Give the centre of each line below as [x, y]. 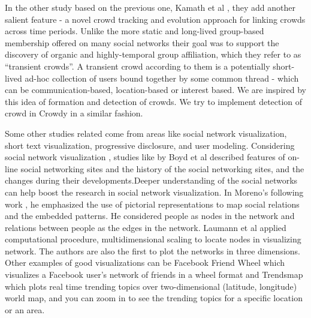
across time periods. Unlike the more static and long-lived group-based [135, 31]
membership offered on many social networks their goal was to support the [142, 42]
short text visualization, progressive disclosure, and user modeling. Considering [150, 145]
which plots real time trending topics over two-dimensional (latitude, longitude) [151, 286]
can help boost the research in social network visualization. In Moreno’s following [154, 192]
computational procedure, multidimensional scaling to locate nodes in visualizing [153, 239]
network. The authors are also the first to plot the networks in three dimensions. [153, 250]
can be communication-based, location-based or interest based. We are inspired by [155, 90]
